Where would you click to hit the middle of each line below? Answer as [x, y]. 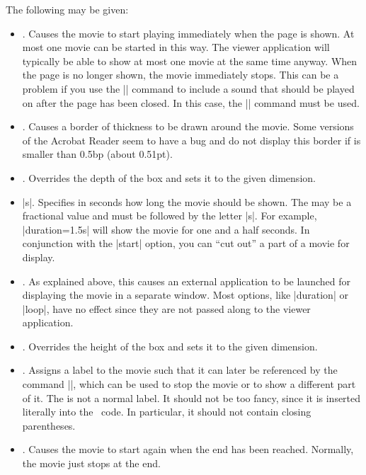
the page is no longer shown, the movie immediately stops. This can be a [181, 75]
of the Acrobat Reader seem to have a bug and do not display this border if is [191, 140]
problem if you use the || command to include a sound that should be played [188, 88]
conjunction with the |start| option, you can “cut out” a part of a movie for [186, 243]
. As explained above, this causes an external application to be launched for [186, 281]
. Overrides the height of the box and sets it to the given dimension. [170, 346]
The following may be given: [67, 9]
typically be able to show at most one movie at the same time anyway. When [190, 61]
